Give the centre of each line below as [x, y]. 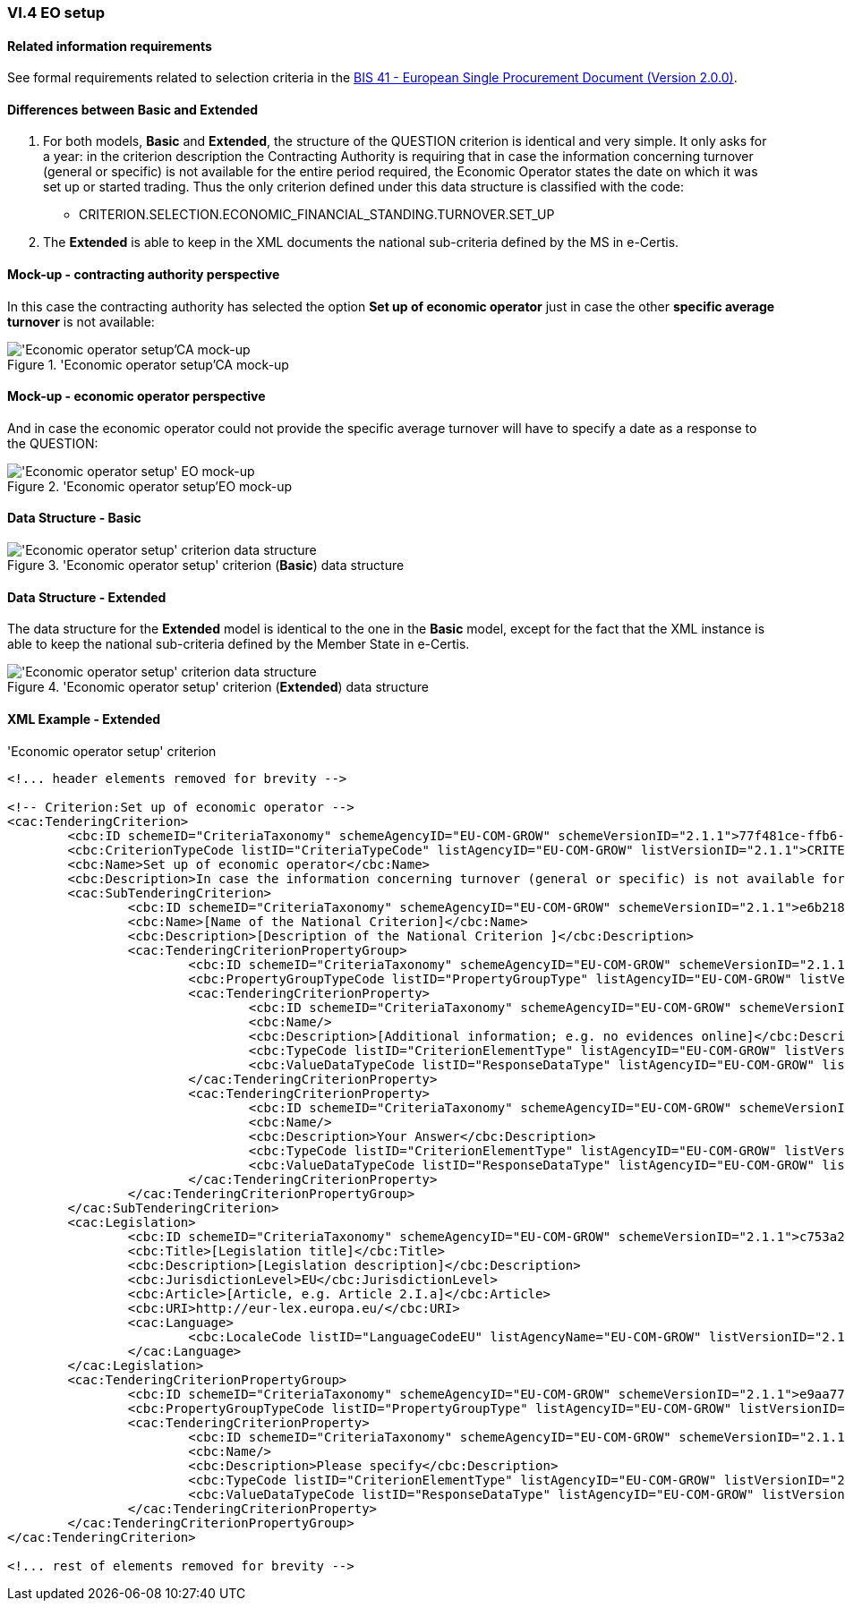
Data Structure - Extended [87, 597]
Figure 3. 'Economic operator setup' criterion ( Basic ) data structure [206, 566]
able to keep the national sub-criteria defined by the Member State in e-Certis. [239, 644]
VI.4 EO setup [56, 13]
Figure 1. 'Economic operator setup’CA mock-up [148, 364]
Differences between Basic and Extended [133, 109]
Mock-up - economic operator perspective [137, 396]
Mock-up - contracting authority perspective [144, 275]
